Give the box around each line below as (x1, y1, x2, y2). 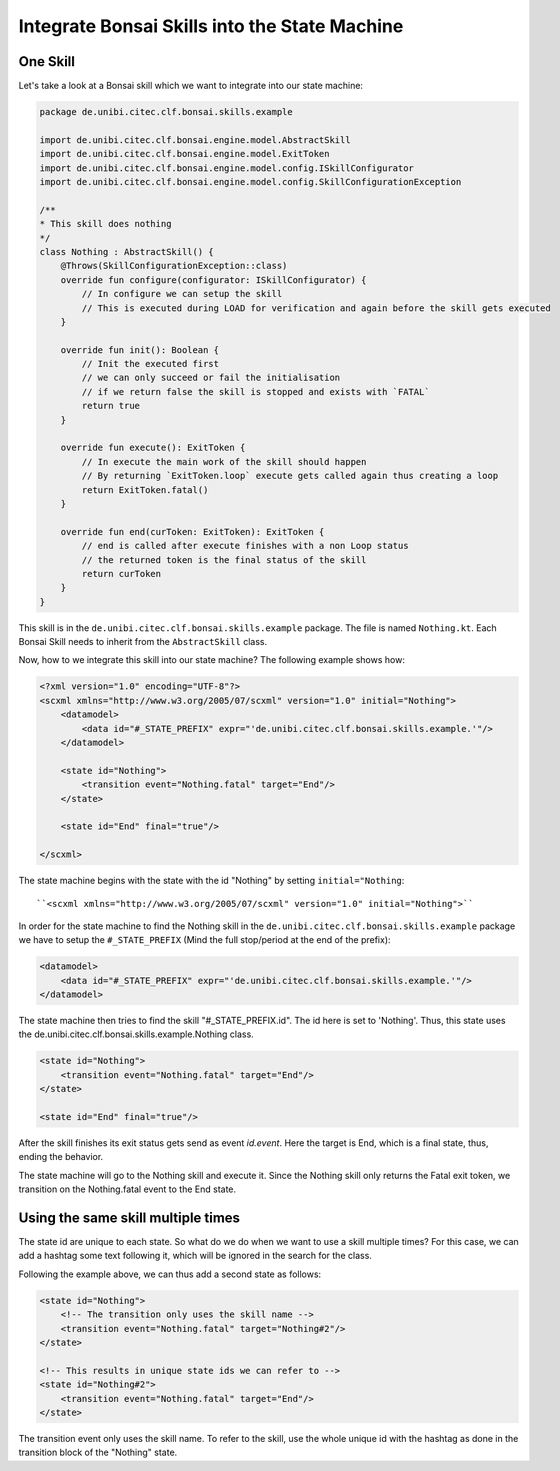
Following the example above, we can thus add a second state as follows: (18, 1268, 322, 1280)
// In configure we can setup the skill (81, 288, 283, 300)
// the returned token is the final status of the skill (81, 554, 367, 565)
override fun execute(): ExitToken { (60, 442, 246, 454)
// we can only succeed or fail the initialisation (81, 372, 341, 384)
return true (81, 400, 140, 412)
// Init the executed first (81, 358, 220, 370)
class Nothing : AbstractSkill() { (39, 246, 214, 257)
